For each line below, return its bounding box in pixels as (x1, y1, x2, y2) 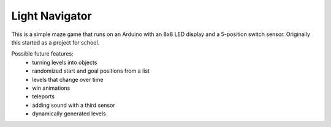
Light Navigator (11, 9, 92, 23)
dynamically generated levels (32, 110, 107, 117)
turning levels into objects (32, 59, 97, 66)
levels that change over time (32, 76, 104, 83)
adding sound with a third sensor (32, 101, 116, 109)
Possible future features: (11, 50, 74, 57)
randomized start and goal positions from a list (32, 67, 150, 74)
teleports (32, 93, 55, 100)
